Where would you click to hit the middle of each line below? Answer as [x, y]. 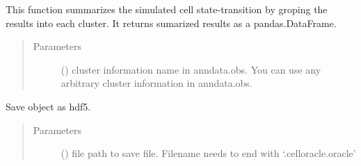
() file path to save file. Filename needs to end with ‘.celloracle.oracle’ [208, 153]
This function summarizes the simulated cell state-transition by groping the [167, 9]
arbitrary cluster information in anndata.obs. [157, 83]
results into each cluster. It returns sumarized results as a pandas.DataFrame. [171, 23]
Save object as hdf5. [48, 106]
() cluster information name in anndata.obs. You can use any [191, 69]
